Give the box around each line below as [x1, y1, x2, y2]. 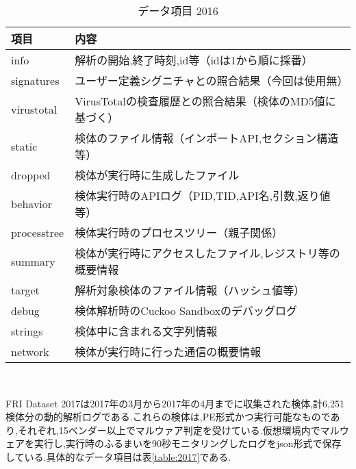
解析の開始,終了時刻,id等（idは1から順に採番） [75, 52, 313, 68]
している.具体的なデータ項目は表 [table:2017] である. [5, 449, 231, 464]
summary [11, 253, 55, 269]
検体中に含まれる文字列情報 [75, 323, 218, 339]
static [11, 138, 38, 154]
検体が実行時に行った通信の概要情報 [75, 344, 262, 359]
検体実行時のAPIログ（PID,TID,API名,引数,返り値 [75, 188, 331, 203]
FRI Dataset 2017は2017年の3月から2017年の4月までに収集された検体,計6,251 [5, 396, 344, 410]
